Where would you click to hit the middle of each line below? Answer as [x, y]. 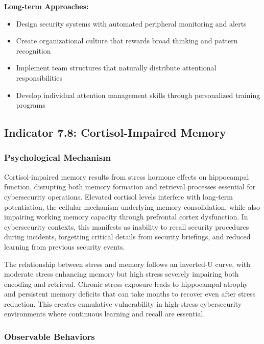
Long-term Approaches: [46, 6]
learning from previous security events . [65, 246]
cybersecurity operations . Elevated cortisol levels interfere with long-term [118, 196]
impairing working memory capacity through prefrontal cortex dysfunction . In [126, 217]
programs [31, 105]
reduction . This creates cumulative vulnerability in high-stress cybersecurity [123, 303]
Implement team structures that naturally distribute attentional [116, 68]
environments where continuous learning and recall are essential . [105, 314]
